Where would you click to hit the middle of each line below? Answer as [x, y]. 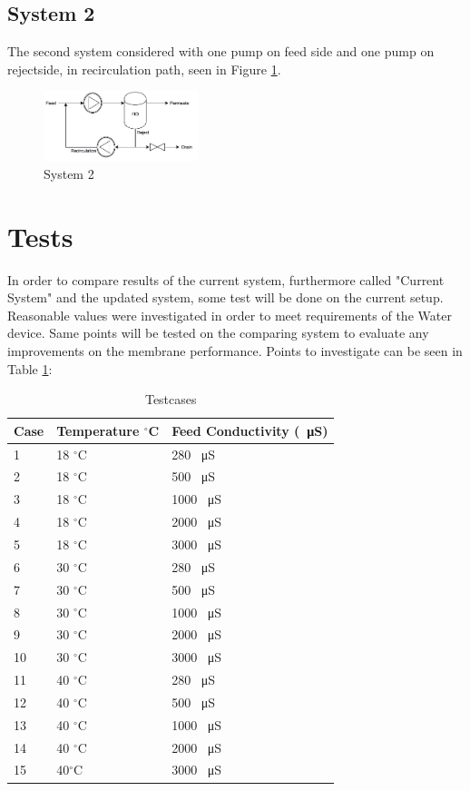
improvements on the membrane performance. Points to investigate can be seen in [235, 351]
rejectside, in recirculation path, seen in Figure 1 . [144, 69]
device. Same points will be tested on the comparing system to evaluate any [218, 333]
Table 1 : [30, 368]
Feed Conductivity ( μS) [250, 430]
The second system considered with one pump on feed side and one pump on [221, 51]
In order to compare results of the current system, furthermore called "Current [226, 279]
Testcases [171, 399]
